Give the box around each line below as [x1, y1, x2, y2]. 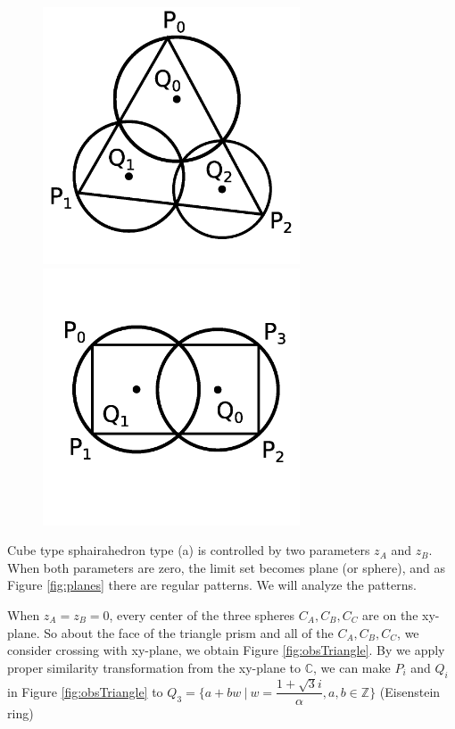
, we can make [313, 658, 391, 676]
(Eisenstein [379, 682, 441, 700]
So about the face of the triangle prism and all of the [44, 623, 334, 642]
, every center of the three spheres [109, 605, 295, 624]
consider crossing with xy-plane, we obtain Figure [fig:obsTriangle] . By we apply [7, 641, 445, 659]
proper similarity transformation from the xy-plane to [7, 658, 302, 676]
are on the [362, 605, 418, 624]
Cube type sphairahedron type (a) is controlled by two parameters [7, 541, 370, 559]
